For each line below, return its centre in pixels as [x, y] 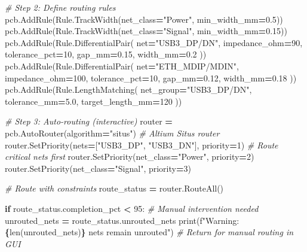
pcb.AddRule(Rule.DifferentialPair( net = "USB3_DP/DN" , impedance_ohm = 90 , [154, 42]
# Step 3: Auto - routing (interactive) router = [89, 121]
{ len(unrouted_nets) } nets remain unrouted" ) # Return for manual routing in [149, 232]
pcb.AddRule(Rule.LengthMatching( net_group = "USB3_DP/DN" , [128, 89]
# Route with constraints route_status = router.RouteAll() [114, 188]
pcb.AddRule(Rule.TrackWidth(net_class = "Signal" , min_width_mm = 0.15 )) [146, 31]
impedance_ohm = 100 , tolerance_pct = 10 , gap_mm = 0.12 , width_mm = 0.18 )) [151, 78]
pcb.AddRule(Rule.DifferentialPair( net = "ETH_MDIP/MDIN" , [122, 66]
